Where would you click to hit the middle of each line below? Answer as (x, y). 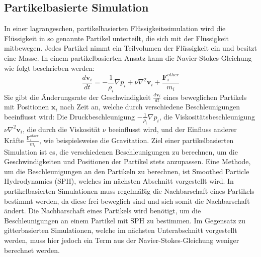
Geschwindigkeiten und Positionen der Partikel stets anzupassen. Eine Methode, (127, 161)
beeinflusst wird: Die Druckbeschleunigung (70, 116)
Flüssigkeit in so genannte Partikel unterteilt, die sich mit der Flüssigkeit (116, 38)
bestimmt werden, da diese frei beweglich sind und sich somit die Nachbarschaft (127, 201)
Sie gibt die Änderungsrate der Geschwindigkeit (77, 97)
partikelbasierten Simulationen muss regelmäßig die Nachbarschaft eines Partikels (129, 191)
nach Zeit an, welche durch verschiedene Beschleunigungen (150, 107)
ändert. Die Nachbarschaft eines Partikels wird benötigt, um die (103, 211)
